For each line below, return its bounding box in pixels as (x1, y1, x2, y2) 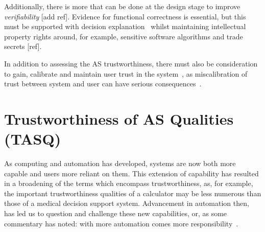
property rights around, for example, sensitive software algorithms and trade (4, 31, 243, 41)
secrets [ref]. (4, 41, 42, 52)
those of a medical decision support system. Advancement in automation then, (4, 198, 249, 208)
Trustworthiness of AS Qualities (4, 108, 234, 129)
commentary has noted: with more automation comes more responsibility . (4, 218, 238, 228)
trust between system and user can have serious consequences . (4, 78, 202, 89)
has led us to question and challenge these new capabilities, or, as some (4, 208, 227, 219)
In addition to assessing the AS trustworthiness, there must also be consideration (4, 58, 258, 68)
